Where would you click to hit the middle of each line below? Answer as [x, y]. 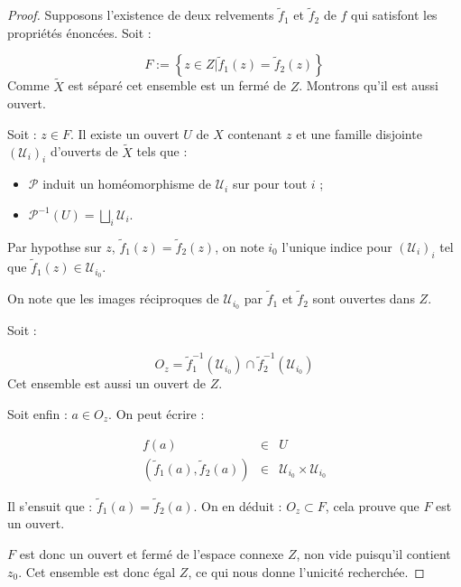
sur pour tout [270, 184]
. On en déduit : [238, 505]
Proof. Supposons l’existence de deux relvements [141, 15]
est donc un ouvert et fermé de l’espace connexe [152, 553]
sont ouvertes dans [364, 298]
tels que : [162, 151]
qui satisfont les [394, 15]
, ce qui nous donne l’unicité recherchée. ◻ [306, 571]
